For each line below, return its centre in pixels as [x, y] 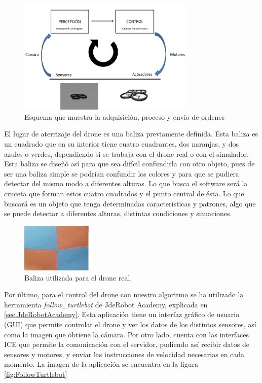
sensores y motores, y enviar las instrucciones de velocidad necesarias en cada [124, 354]
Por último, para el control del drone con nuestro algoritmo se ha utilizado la [124, 294]
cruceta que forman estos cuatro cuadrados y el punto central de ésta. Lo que [124, 194]
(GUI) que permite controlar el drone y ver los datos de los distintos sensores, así [130, 324]
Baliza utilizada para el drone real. [78, 277]
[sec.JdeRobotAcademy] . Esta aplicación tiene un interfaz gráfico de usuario [122, 314]
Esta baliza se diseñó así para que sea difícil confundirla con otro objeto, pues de [129, 164]
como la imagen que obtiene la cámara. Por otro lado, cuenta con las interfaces [127, 334]
